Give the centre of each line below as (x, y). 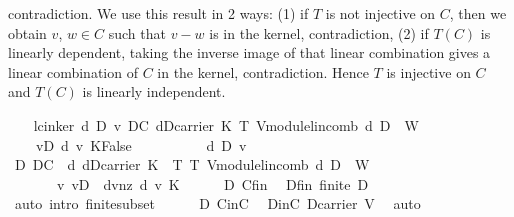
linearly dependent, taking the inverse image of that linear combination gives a (249, 52)
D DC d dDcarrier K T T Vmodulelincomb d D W (192, 164)
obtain (27, 32)
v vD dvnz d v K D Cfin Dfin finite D (212, 183)
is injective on (428, 71)
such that (137, 32)
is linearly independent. (154, 91)
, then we (478, 13)
